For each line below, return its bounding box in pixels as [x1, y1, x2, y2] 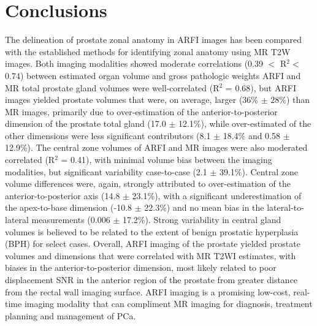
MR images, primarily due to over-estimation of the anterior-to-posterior [5, 105, 278, 118]
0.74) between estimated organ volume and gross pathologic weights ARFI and [5, 69, 301, 81]
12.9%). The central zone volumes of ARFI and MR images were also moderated [5, 141, 308, 154]
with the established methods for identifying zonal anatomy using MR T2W [5, 45, 291, 58]
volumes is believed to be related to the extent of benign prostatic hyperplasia [5, 225, 299, 238]
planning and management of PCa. [5, 309, 136, 322]
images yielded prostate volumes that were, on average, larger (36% [5, 93, 258, 106]
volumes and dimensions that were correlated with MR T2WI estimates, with [5, 249, 296, 262]
